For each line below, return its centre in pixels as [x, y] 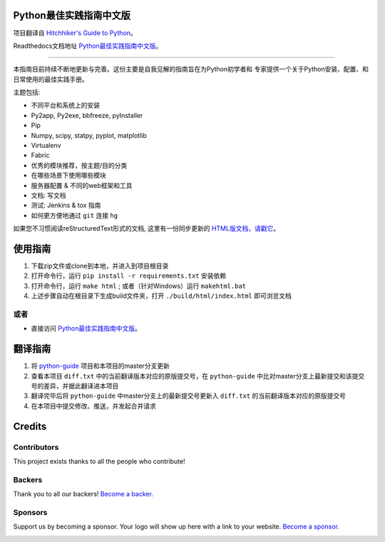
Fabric [40, 155]
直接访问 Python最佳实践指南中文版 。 [86, 328]
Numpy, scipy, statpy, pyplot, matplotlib [89, 135]
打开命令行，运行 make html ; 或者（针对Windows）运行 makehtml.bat [139, 286]
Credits [30, 426]
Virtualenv [46, 146]
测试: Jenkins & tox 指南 [66, 205]
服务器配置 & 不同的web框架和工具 [82, 185]
